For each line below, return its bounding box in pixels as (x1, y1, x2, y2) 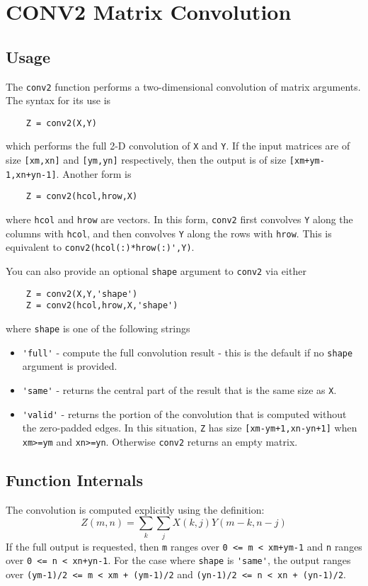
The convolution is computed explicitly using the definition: (6, 502, 265, 517)
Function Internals (6, 468, 144, 490)
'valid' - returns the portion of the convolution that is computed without (22, 406, 347, 421)
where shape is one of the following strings (6, 321, 190, 336)
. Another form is (56, 166, 132, 181)
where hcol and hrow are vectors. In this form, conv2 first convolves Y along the (6, 212, 353, 227)
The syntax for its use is (6, 93, 111, 108)
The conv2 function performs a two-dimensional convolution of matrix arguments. (6, 79, 361, 94)
